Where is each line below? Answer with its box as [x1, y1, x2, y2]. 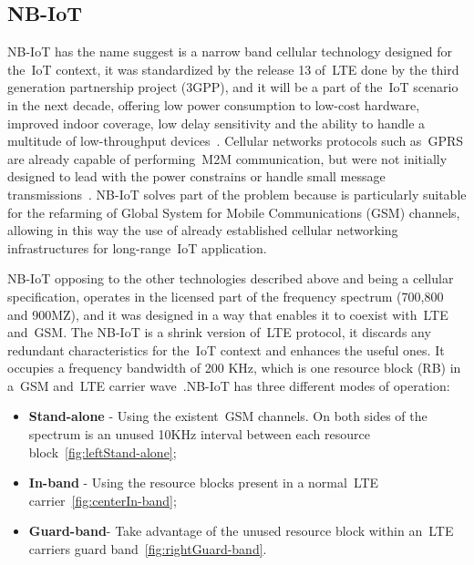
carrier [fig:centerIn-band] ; [28, 490, 177, 509]
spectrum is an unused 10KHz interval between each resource [28, 425, 370, 444]
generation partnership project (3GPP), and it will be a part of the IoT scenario [7, 77, 459, 97]
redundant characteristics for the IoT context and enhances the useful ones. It [7, 340, 445, 359]
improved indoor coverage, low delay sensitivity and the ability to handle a [7, 113, 426, 132]
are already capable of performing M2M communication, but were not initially [7, 149, 448, 168]
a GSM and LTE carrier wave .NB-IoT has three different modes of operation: [7, 375, 450, 395]
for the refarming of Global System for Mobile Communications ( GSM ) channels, [7, 202, 460, 221]
